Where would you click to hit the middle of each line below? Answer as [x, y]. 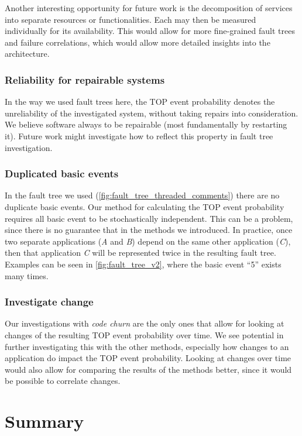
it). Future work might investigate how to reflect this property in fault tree [139, 135]
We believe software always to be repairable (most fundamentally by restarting [146, 124]
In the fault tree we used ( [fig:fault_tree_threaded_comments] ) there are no [142, 195]
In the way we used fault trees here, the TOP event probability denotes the [140, 102]
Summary [44, 421]
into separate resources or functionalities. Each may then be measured [131, 19]
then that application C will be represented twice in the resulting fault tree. [140, 253]
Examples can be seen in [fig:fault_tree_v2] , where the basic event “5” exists [143, 264]
